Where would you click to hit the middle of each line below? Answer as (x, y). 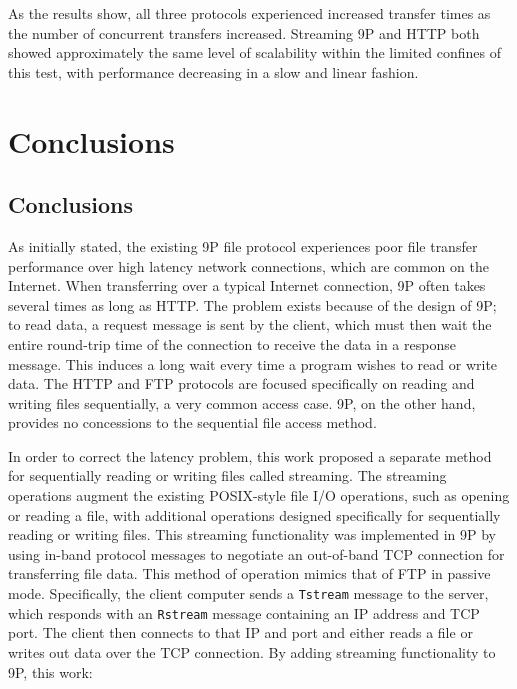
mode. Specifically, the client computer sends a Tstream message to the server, (248, 593)
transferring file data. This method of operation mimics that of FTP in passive (249, 573)
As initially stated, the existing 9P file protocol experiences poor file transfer (243, 245)
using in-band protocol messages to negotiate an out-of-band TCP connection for (256, 553)
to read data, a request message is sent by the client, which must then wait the (250, 324)
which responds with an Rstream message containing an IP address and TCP (244, 612)
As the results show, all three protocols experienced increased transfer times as (249, 13)
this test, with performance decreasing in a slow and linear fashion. (213, 71)
